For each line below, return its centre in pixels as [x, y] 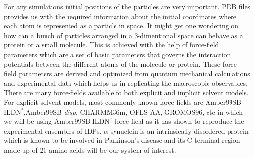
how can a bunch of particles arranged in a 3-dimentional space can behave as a [124, 35]
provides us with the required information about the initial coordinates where [120, 16]
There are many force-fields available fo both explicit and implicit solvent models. [126, 92]
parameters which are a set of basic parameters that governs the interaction [117, 54]
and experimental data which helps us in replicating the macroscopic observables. [126, 83]
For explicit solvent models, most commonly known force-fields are [104, 102]
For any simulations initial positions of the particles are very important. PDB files [127, 6]
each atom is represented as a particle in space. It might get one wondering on [121, 26]
